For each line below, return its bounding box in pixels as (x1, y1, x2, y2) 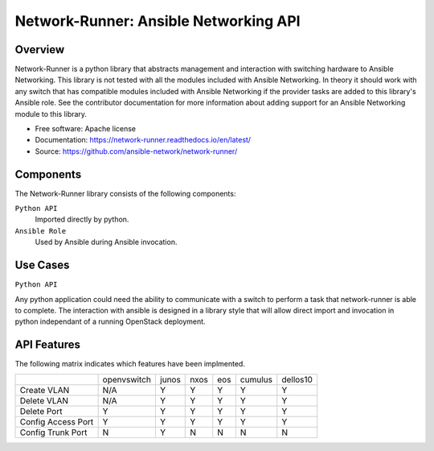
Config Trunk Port (19, 427, 88, 438)
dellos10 (281, 374, 313, 385)
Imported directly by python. (35, 214, 129, 225)
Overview (14, 43, 65, 56)
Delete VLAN (19, 395, 68, 406)
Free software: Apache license (35, 124, 137, 134)
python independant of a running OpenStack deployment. (14, 317, 206, 326)
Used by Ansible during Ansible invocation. (35, 238, 178, 247)
